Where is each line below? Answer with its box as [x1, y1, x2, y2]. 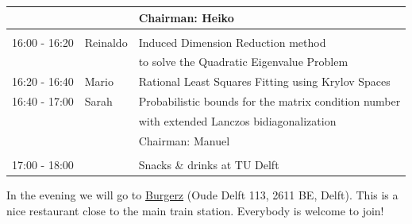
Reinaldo [84, 33, 128, 50]
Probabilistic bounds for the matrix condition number [138, 93, 401, 110]
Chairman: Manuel [138, 132, 230, 149]
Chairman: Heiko [138, 9, 234, 25]
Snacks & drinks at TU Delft [138, 156, 279, 172]
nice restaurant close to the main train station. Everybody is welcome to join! [6, 202, 384, 218]
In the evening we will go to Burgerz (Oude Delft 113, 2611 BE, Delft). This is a [6, 187, 399, 203]
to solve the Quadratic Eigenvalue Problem [138, 53, 348, 70]
